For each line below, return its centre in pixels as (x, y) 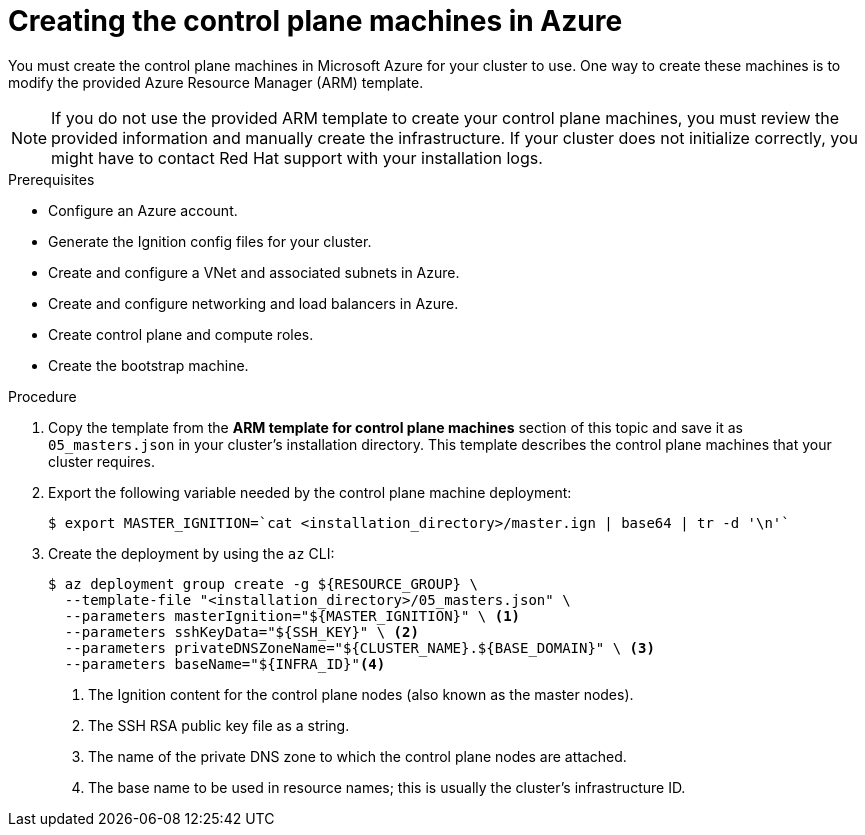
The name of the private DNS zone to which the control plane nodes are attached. (357, 756)
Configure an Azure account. (143, 210)
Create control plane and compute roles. (181, 334)
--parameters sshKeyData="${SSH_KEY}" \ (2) (241, 631)
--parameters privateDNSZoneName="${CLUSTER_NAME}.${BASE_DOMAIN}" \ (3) (359, 647)
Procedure (42, 396)
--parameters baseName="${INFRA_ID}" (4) (225, 663)
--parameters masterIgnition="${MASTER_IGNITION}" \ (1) (292, 615)
